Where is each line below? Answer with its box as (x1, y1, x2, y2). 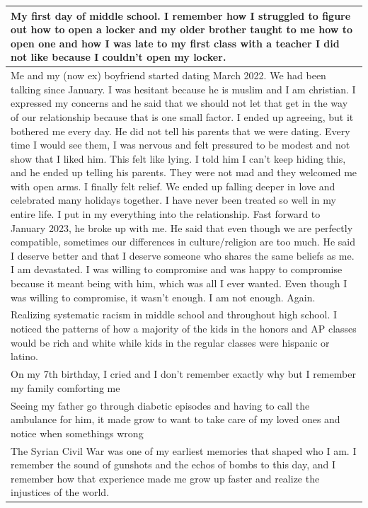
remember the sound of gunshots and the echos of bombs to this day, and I (11, 457, 336, 472)
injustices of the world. (11, 485, 110, 500)
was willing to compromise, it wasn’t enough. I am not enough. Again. (11, 289, 316, 304)
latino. (11, 349, 38, 364)
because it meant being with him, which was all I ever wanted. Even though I (11, 276, 347, 291)
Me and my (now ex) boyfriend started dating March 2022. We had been (11, 68, 326, 83)
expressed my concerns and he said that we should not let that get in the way (11, 96, 348, 110)
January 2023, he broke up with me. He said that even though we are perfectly (11, 220, 353, 235)
